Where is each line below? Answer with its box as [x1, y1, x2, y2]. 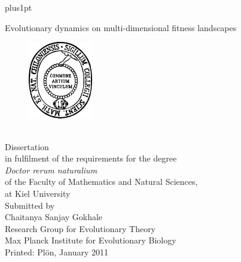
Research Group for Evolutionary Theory [5, 222, 156, 234]
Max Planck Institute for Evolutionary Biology [5, 234, 176, 246]
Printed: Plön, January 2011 [5, 246, 108, 258]
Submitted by [5, 199, 55, 211]
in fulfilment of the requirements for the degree [5, 152, 177, 164]
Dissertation [5, 140, 49, 153]
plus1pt [5, 1, 32, 13]
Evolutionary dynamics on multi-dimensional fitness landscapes [5, 21, 237, 33]
